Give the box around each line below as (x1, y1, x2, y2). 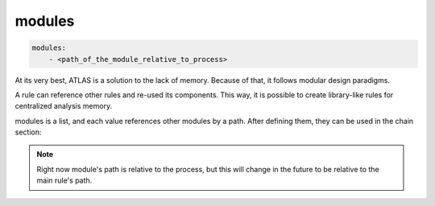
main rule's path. (36, 175, 93, 185)
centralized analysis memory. (14, 101, 113, 111)
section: (14, 127, 42, 137)
